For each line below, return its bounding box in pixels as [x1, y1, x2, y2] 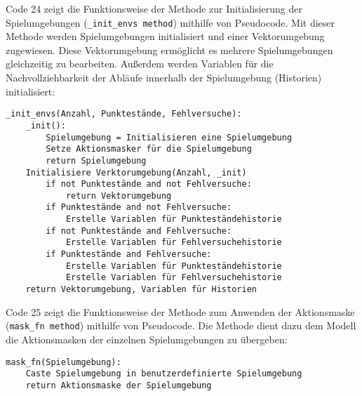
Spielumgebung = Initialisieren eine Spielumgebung [46, 132, 293, 143]
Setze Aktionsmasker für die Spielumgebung [46, 144, 252, 154]
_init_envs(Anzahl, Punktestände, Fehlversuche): [6, 109, 242, 119]
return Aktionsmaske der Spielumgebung [25, 380, 212, 390]
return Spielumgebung [46, 155, 147, 166]
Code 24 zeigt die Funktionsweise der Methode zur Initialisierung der [6, 1, 302, 15]
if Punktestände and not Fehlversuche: [46, 202, 232, 213]
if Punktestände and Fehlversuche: [46, 249, 212, 260]
